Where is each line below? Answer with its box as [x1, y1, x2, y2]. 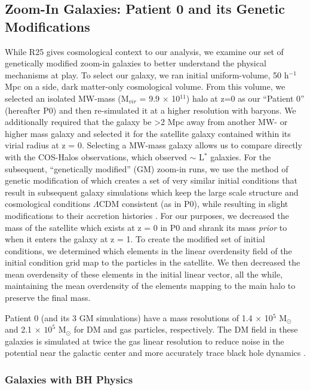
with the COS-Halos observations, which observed [5, 150, 187, 163]
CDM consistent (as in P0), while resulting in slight [99, 197, 288, 210]
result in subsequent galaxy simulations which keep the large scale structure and [5, 185, 299, 198]
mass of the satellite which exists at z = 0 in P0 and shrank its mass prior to [5, 221, 287, 233]
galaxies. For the [210, 150, 271, 163]
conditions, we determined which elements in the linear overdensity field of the [5, 244, 292, 257]
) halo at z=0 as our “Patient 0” [186, 92, 305, 104]
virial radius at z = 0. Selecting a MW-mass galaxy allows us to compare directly [5, 139, 302, 151]
